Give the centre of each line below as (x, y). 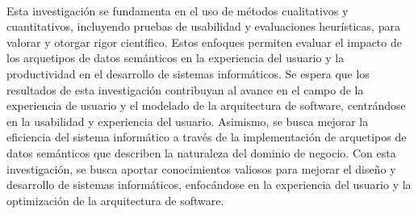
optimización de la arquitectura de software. (115, 200)
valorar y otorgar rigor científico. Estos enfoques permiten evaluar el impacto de (204, 42)
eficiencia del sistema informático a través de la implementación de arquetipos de (207, 137)
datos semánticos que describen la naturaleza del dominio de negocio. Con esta (201, 152)
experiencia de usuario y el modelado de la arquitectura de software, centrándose (206, 105)
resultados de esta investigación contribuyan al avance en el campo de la (185, 89)
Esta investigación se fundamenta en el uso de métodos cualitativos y (178, 10)
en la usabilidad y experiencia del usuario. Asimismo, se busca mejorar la (188, 121)
